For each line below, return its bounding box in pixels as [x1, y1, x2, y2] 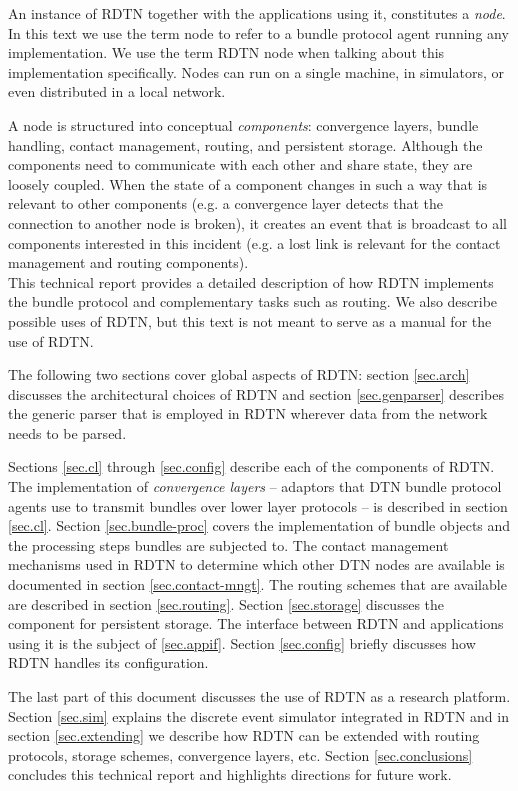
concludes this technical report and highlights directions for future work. [8, 764, 452, 785]
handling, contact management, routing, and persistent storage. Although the [8, 134, 483, 155]
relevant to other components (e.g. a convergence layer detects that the [8, 193, 444, 214]
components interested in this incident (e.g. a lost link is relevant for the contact [8, 232, 501, 253]
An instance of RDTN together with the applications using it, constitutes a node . [8, 3, 506, 23]
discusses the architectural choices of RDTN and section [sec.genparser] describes [8, 383, 504, 404]
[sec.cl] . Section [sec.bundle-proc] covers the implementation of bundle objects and [8, 515, 511, 536]
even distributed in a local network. [8, 81, 226, 102]
